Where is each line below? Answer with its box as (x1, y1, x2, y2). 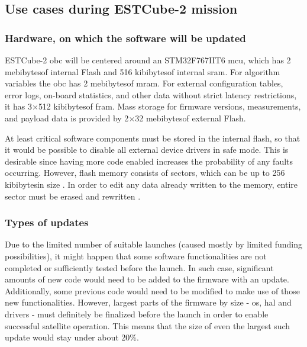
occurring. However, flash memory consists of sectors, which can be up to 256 (5, 166, 285, 179)
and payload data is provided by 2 (5, 111, 129, 124)
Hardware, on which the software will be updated (5, 30, 246, 45)
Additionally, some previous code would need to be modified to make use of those (5, 284, 300, 297)
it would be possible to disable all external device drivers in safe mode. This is (5, 143, 289, 156)
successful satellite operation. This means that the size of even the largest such (5, 319, 290, 332)
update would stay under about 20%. (5, 331, 139, 343)
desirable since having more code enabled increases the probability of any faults (5, 155, 293, 167)
